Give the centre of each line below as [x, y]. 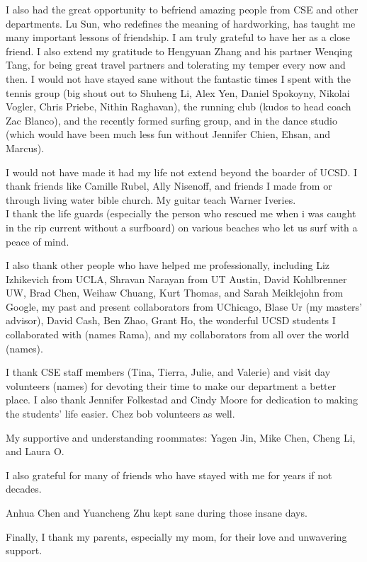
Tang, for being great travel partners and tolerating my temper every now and [176, 65]
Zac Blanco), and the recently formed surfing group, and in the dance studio [171, 120]
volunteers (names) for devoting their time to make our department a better [171, 385]
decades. [24, 489]
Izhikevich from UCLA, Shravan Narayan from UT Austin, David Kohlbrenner [176, 279]
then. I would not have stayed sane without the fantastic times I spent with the [178, 78]
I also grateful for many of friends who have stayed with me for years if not [169, 475]
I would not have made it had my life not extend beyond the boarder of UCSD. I [182, 172]
